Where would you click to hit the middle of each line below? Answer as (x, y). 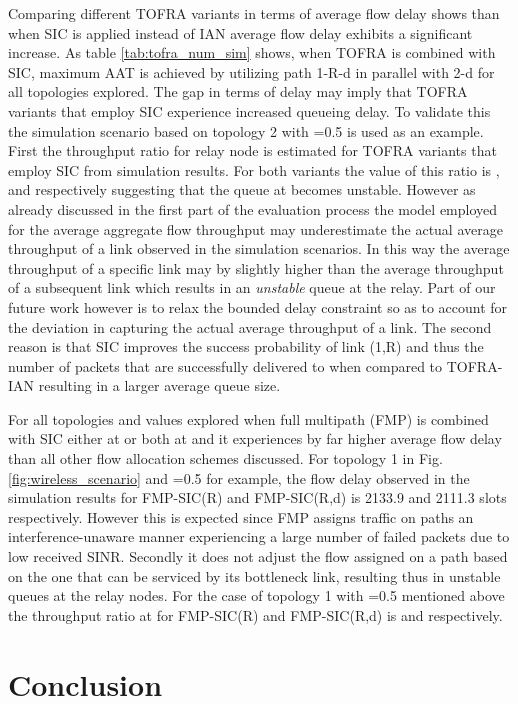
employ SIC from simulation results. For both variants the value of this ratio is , (254, 169)
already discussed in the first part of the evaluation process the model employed (253, 208)
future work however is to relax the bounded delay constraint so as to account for (258, 306)
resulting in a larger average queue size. (159, 385)
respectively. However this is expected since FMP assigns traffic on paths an (241, 516)
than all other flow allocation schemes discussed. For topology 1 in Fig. (225, 458)
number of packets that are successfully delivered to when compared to (225, 365)
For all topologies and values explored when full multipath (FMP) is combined (248, 418)
